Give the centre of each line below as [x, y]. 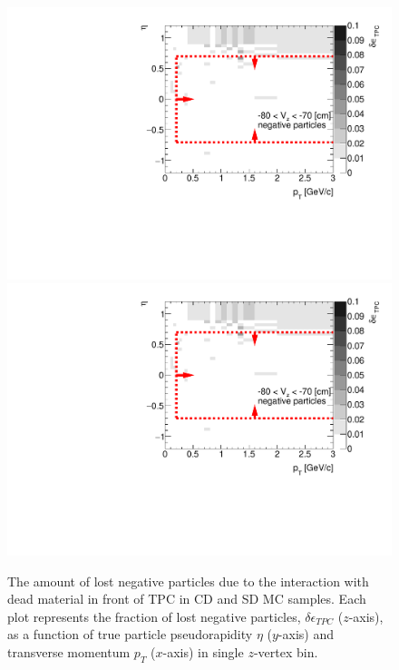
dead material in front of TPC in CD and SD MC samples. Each [187, 599]
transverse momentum [69, 651]
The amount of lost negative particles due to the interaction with [188, 581]
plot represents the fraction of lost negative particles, [154, 616]
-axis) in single [203, 651]
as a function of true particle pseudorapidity [130, 634]
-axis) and [306, 634]
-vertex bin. [286, 651]
